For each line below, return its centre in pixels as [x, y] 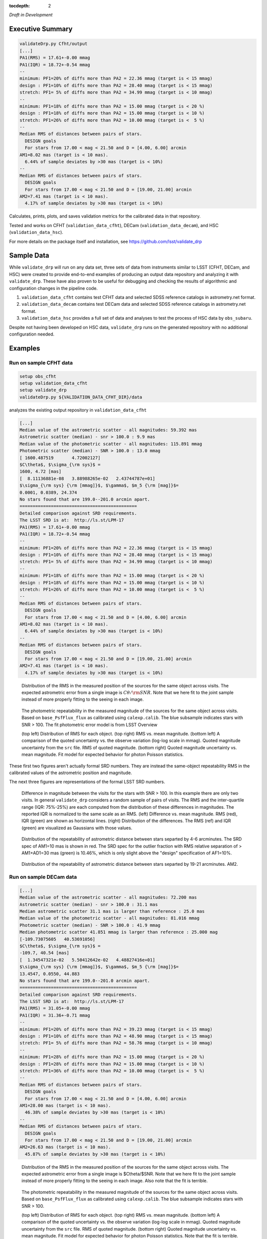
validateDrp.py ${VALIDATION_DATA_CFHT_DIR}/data [81, 397]
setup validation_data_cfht [53, 383]
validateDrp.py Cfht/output [53, 44]
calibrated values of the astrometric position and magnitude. [70, 773]
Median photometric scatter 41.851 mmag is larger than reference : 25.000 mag [119, 932]
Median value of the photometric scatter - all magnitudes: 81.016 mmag [110, 918]
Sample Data [29, 255]
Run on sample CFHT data [41, 363]
